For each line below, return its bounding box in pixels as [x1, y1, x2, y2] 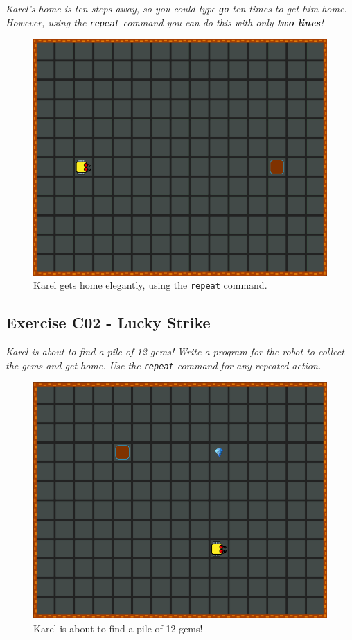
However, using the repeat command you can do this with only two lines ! [6, 15, 324, 29]
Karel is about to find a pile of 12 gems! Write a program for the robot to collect [6, 344, 344, 359]
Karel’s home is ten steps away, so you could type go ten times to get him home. [6, 1, 347, 15]
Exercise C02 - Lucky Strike [6, 312, 211, 333]
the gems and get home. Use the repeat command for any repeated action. [6, 357, 322, 372]
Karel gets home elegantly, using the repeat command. [33, 278, 267, 292]
